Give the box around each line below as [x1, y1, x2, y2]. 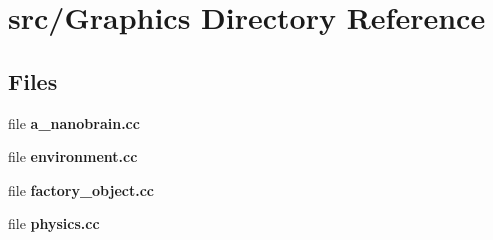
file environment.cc [8, 146, 138, 167]
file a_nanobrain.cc [8, 112, 140, 133]
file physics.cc [8, 213, 100, 234]
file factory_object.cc [8, 179, 154, 200]
